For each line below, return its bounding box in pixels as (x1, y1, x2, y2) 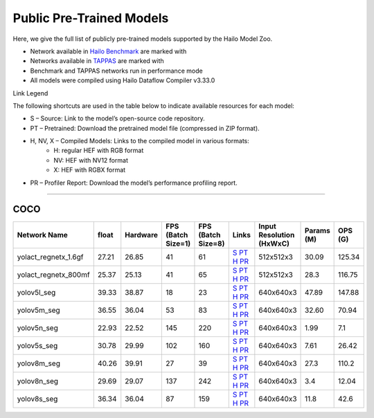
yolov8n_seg (17, 376, 59, 385)
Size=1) (166, 239, 190, 248)
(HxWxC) (258, 239, 290, 248)
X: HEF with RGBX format (53, 166, 126, 174)
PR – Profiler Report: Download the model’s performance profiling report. (30, 179, 238, 187)
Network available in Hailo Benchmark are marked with (30, 47, 187, 55)
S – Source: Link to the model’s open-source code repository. (30, 114, 205, 122)
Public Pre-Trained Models (12, 10, 169, 26)
